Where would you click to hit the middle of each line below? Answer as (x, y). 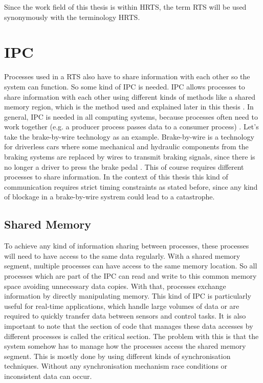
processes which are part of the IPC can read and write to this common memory (130, 276)
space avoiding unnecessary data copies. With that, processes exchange (115, 286)
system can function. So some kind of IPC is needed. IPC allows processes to (125, 86)
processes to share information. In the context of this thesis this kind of (116, 177)
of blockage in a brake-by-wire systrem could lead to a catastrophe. (109, 197)
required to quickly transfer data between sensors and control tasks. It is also (125, 316)
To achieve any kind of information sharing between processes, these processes (127, 246)
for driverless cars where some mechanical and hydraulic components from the (126, 147)
